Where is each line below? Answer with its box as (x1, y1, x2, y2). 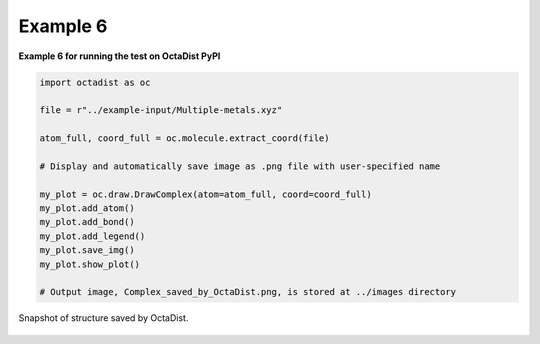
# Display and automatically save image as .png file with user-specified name (39, 160, 441, 172)
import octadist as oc (39, 76, 151, 88)
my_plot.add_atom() (39, 203, 135, 214)
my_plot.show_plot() (39, 258, 140, 270)
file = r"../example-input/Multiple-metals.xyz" (39, 105, 283, 116)
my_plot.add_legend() (39, 230, 146, 242)
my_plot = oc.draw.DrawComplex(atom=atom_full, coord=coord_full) (39, 188, 372, 200)
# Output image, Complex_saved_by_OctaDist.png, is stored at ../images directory (39, 286, 457, 298)
